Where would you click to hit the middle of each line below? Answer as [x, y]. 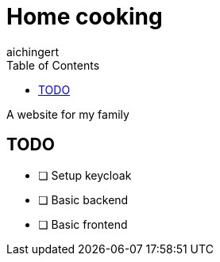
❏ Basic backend [83, 199]
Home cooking [85, 17]
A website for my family [68, 114]
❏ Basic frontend [83, 224]
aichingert [33, 51]
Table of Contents [53, 65]
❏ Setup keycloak [85, 175]
